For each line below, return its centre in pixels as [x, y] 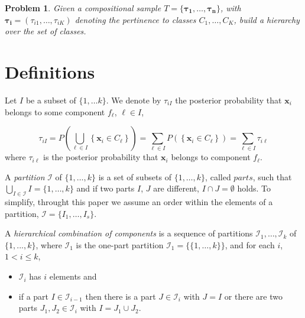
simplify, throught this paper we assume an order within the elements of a [139, 202]
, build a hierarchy [267, 19]
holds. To [254, 188]
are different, [176, 188]
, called [218, 176]
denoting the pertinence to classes [135, 19]
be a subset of [51, 100]
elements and [73, 276]
